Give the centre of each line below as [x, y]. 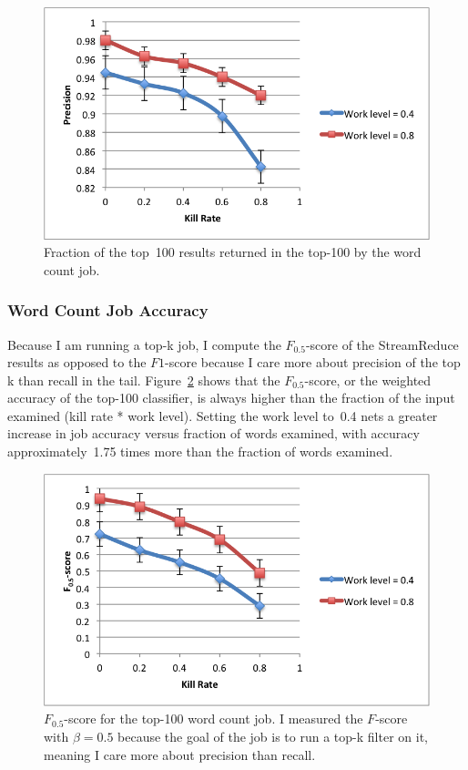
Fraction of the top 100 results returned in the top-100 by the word [233, 252]
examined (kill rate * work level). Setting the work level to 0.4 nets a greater [223, 415]
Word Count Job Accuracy [108, 310]
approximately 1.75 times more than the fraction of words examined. [200, 452]
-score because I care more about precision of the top [313, 362]
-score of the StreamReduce [382, 344]
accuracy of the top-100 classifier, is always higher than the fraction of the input [231, 398]
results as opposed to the [77, 362]
